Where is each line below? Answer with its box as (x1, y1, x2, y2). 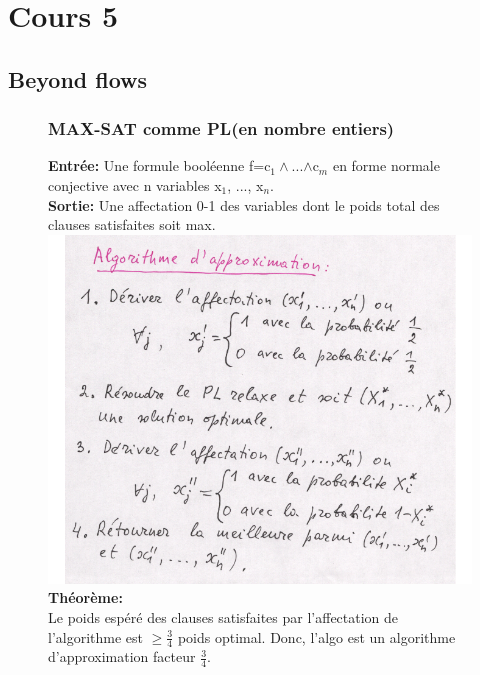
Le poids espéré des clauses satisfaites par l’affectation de (48, 607, 399, 627)
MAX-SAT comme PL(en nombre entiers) (48, 116, 395, 141)
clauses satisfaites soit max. (48, 214, 216, 235)
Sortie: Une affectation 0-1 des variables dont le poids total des (48, 194, 440, 215)
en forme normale (332, 155, 440, 176)
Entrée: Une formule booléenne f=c (48, 155, 271, 176)
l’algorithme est (48, 626, 144, 647)
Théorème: (48, 587, 123, 608)
